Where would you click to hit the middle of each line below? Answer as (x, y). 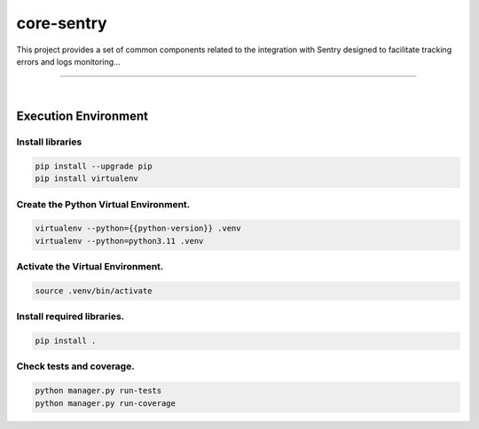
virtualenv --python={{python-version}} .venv (138, 229)
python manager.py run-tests (98, 391)
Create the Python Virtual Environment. (103, 204)
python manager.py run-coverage (106, 403)
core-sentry (62, 23)
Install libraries (49, 142)
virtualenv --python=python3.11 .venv (119, 241)
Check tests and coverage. (75, 366)
